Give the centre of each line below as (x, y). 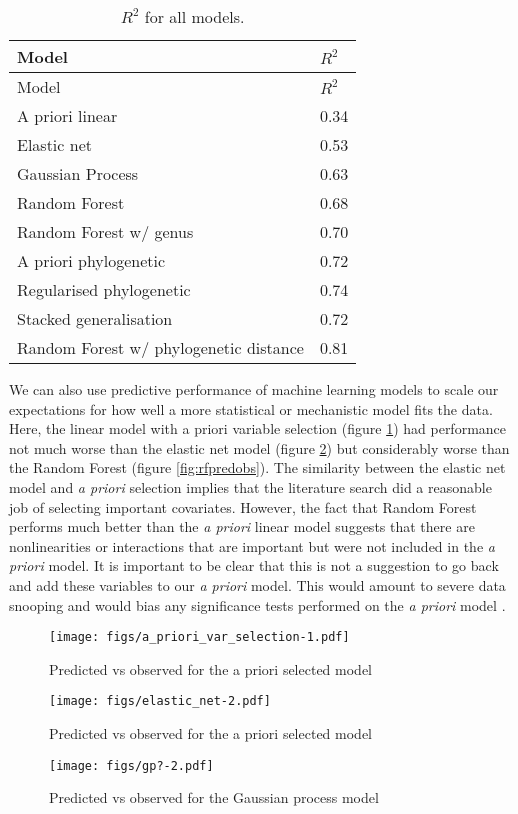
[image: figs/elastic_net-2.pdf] (160, 701)
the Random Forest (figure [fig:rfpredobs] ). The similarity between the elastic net (257, 467)
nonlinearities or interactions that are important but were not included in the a (252, 545)
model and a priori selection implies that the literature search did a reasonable (250, 486)
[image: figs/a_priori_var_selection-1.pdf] (199, 637)
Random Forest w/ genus (105, 231)
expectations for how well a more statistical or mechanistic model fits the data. (251, 408)
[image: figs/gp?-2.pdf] (131, 765)
